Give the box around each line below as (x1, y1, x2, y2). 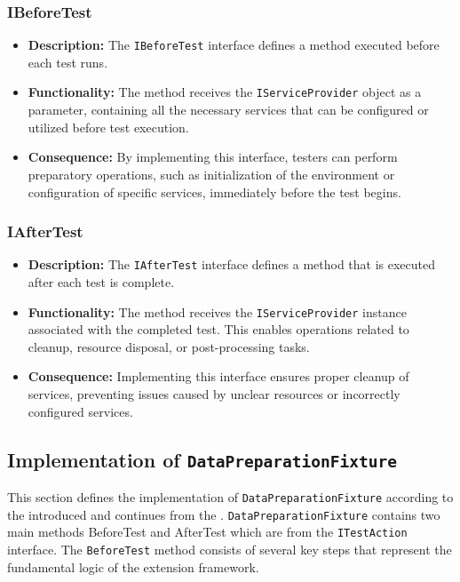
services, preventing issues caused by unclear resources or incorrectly (28, 385, 401, 403)
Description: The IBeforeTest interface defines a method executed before (28, 36, 440, 54)
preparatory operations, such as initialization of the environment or (28, 164, 395, 183)
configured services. (28, 402, 133, 420)
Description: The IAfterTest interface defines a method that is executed (28, 255, 436, 274)
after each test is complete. (28, 272, 175, 291)
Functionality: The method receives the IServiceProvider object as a (28, 83, 422, 101)
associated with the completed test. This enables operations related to (28, 320, 409, 339)
